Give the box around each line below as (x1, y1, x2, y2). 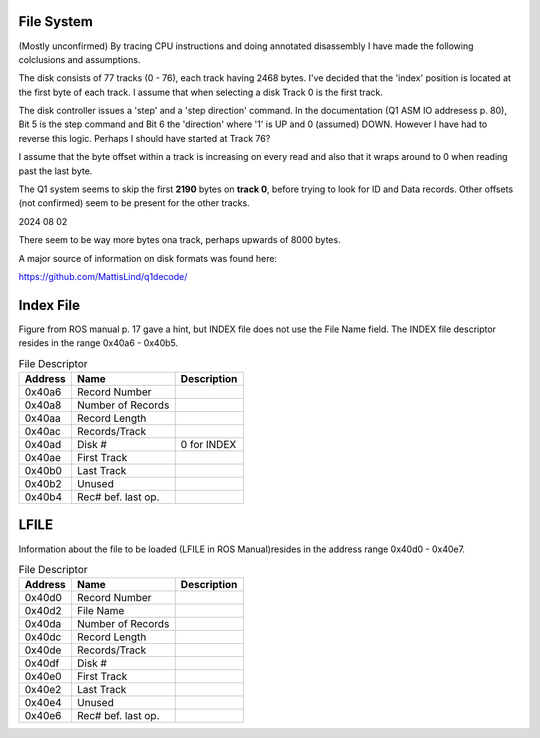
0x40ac (24, 425, 62, 439)
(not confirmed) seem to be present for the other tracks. (18, 197, 250, 209)
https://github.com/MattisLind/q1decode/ (18, 270, 188, 282)
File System (18, 13, 94, 30)
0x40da (24, 617, 62, 631)
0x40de (24, 643, 62, 657)
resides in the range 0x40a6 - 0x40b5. (18, 337, 179, 349)
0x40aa (24, 411, 61, 425)
